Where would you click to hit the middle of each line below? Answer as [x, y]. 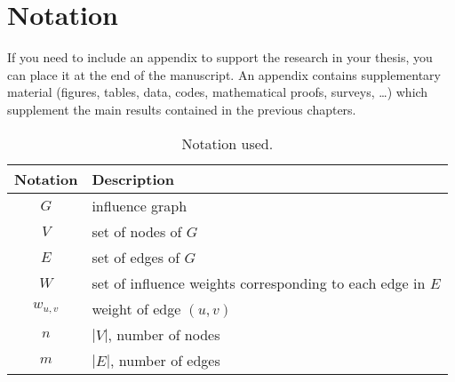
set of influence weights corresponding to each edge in [259, 283]
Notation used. [227, 143]
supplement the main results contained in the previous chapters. [182, 109]
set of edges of [136, 257]
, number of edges [165, 360]
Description [133, 179]
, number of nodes [164, 334]
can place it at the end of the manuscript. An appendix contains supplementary [224, 74]
